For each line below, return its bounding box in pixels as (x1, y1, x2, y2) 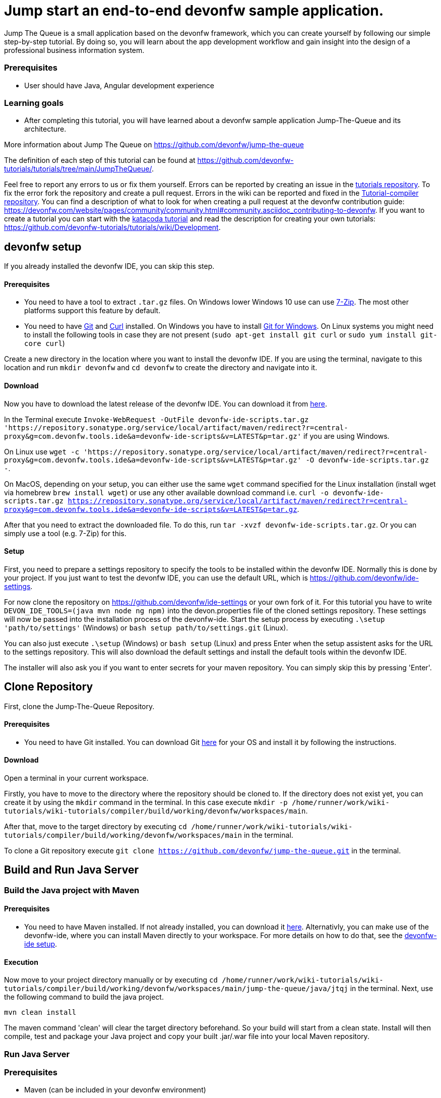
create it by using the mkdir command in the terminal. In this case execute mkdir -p (4, 798, 288, 807)
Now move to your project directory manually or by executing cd (4, 975, 218, 985)
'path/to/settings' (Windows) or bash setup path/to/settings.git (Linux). (4, 623, 288, 632)
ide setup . (24, 940, 57, 949)
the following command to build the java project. (4, 993, 164, 1002)
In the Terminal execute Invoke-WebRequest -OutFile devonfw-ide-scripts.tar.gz (4, 415, 309, 424)
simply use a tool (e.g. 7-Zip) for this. (4, 529, 127, 538)
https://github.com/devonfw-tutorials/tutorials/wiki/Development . (4, 223, 221, 232)
